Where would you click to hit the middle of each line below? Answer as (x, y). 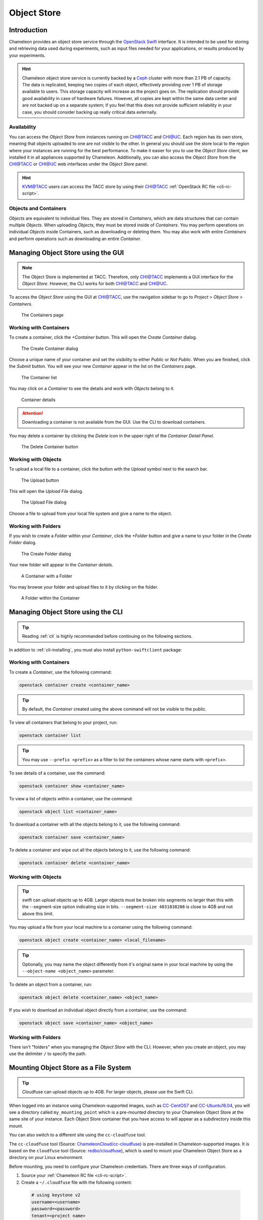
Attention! (33, 413)
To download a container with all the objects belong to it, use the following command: (95, 824)
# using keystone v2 (56, 1195)
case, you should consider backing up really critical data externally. (90, 112)
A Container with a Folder (47, 576)
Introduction (28, 30)
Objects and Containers (38, 208)
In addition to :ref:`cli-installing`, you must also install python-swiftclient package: (95, 650)
